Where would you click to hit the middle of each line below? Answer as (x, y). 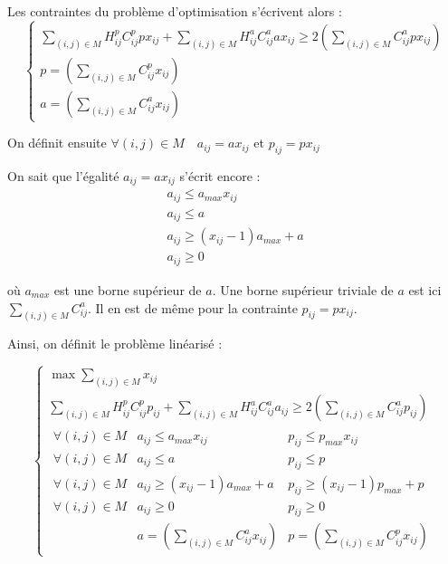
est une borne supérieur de (128, 289)
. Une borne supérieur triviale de (303, 289)
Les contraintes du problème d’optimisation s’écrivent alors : (175, 11)
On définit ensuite (57, 143)
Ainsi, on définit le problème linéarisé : (115, 344)
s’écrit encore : (220, 175)
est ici (425, 289)
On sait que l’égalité (63, 175)
